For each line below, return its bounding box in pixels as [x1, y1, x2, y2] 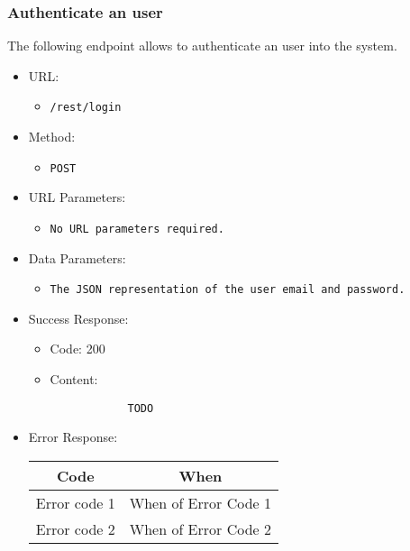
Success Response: [28, 308, 129, 327]
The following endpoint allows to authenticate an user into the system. [7, 36, 397, 55]
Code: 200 [50, 339, 105, 358]
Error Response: [28, 427, 118, 446]
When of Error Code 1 [129, 491, 271, 513]
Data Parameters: [28, 248, 126, 267]
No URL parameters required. [50, 222, 224, 235]
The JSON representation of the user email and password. [50, 283, 405, 297]
